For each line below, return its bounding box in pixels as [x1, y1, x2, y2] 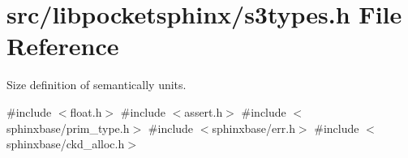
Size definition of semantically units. [6, 76, 187, 93]
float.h [70, 103, 102, 120]
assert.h [184, 103, 223, 120]
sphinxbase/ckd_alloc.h [6, 135, 125, 152]
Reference [6, 29, 119, 62]
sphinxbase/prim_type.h [6, 119, 130, 136]
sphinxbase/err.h [212, 119, 295, 136]
